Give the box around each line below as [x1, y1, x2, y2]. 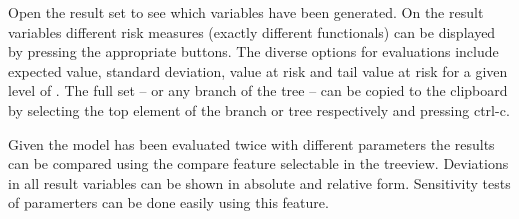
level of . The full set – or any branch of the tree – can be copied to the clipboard [8, 80, 508, 101]
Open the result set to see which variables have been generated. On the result [8, 2, 484, 22]
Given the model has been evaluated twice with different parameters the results [8, 133, 495, 154]
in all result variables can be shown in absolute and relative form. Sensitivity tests [8, 172, 511, 193]
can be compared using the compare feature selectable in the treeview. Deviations [8, 153, 509, 174]
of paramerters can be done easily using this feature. [8, 192, 329, 213]
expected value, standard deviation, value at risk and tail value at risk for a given [8, 60, 508, 81]
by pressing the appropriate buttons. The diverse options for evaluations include [8, 41, 499, 62]
